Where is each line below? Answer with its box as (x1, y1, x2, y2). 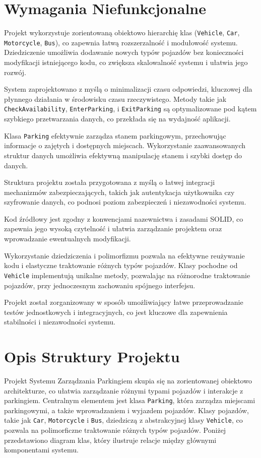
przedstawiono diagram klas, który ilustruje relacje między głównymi (4, 434, 217, 445)
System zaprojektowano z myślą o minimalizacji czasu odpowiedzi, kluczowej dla (4, 84, 252, 94)
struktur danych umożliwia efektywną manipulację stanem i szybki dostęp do (4, 150, 242, 160)
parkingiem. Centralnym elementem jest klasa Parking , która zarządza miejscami (4, 395, 255, 406)
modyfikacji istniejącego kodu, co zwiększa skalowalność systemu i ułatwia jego (4, 57, 248, 68)
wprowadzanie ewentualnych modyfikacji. (4, 233, 131, 244)
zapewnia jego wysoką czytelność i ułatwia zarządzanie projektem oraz (4, 223, 222, 234)
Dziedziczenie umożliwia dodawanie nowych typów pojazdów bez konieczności (4, 47, 244, 57)
